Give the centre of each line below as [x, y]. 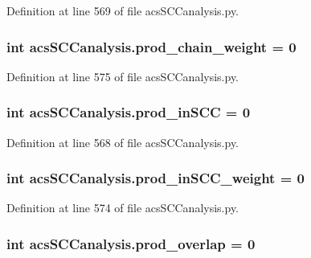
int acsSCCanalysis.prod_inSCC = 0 [129, 112]
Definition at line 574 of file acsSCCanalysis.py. [123, 208]
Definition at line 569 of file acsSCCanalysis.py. [123, 10]
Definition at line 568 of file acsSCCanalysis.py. [123, 142]
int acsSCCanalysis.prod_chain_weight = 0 [151, 46]
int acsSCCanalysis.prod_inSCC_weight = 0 [155, 178]
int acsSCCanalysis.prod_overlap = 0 [131, 243]
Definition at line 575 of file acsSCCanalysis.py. [123, 76]
